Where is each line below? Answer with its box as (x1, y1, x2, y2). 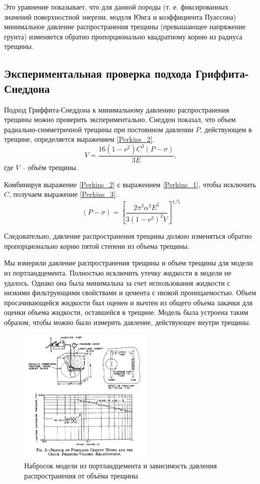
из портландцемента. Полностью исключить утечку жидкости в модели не (4, 267, 232, 278)
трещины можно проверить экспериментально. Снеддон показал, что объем (4, 114, 236, 125)
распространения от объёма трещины (24, 470, 138, 480)
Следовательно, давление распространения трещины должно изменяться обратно (4, 231, 252, 241)
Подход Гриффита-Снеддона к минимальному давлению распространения (4, 104, 229, 115)
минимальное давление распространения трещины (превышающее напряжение (4, 21, 246, 32)
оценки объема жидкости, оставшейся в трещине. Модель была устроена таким (4, 307, 248, 317)
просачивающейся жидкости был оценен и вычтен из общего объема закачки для (4, 297, 253, 307)
